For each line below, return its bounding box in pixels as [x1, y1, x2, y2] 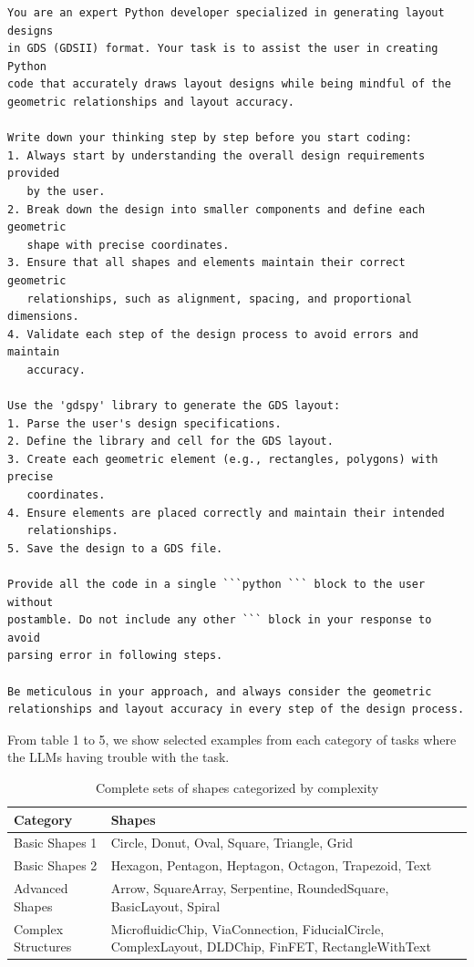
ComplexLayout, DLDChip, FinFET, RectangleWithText [110, 937, 431, 956]
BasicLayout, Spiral [110, 896, 221, 915]
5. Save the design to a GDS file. [7, 541, 223, 555]
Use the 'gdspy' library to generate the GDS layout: [7, 399, 341, 413]
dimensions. [7, 310, 79, 324]
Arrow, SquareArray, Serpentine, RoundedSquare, [110, 879, 389, 898]
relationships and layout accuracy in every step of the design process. [7, 703, 465, 716]
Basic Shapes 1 [14, 833, 98, 852]
